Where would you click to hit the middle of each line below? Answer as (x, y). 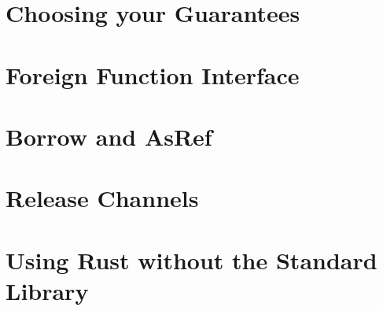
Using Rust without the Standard (191, 259)
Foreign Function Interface (153, 74)
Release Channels (102, 198)
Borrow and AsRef (109, 136)
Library (47, 290)
